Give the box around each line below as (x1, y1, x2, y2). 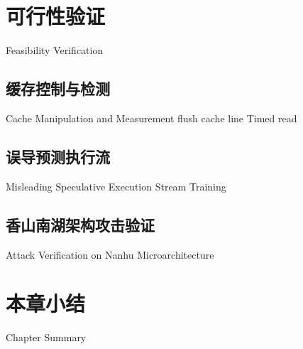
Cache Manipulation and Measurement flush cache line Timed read (6, 110, 297, 125)
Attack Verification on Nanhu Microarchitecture (6, 247, 214, 262)
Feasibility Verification (6, 43, 104, 58)
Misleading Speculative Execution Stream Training (6, 178, 226, 193)
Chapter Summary (6, 330, 87, 345)
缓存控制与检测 (6, 77, 110, 100)
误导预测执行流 (6, 145, 110, 167)
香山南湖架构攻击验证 (6, 213, 155, 235)
